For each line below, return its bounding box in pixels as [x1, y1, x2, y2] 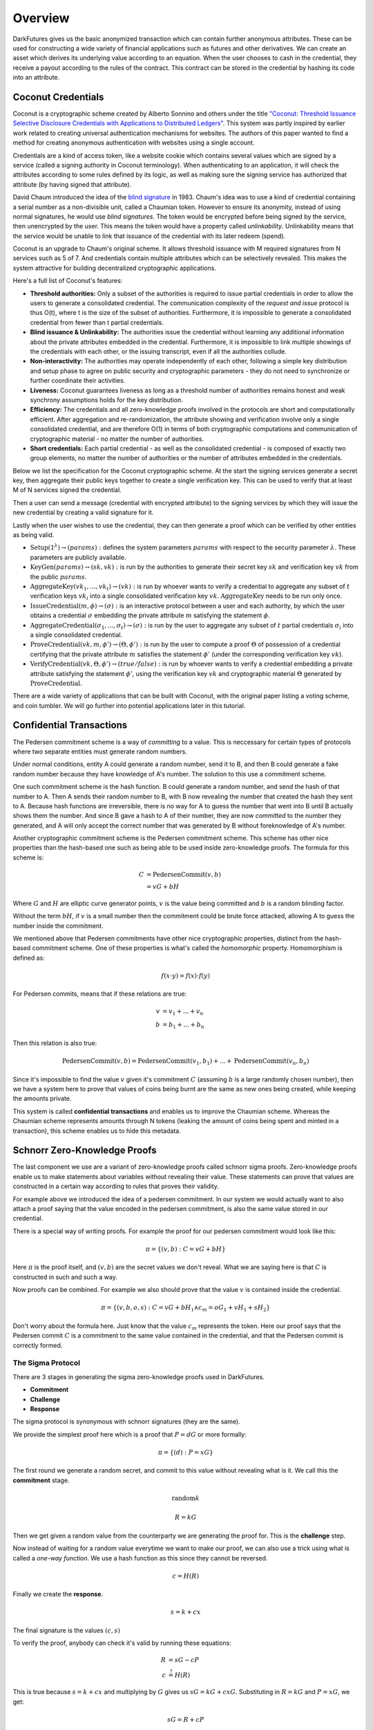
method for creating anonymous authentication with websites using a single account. [12, 138, 255, 147]
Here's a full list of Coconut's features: [12, 277, 123, 285]
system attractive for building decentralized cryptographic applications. [12, 264, 217, 272]
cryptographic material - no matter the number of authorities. [30, 435, 204, 443]
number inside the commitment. [12, 921, 104, 930]
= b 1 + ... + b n [162, 1021, 205, 1030]
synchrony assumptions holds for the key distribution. [30, 395, 183, 404]
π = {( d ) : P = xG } [157, 1448, 213, 1456]
